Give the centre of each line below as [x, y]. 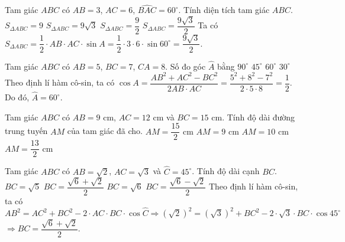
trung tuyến [26, 131]
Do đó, [17, 97]
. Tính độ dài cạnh [226, 171]
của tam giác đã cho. [105, 131]
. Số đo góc [186, 66]
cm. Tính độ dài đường [253, 117]
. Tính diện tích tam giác [224, 10]
